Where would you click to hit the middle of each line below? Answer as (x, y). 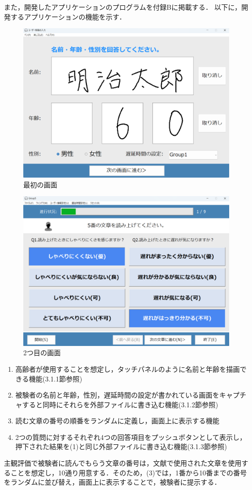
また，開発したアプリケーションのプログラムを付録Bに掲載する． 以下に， (123, 7)
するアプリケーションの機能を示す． (68, 16)
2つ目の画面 (42, 353)
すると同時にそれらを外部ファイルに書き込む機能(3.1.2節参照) (120, 404)
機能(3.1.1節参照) (56, 378)
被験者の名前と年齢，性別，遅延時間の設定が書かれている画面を (117, 395)
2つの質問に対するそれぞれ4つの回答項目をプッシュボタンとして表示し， (131, 437)
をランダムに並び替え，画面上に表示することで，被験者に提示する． (113, 482)
